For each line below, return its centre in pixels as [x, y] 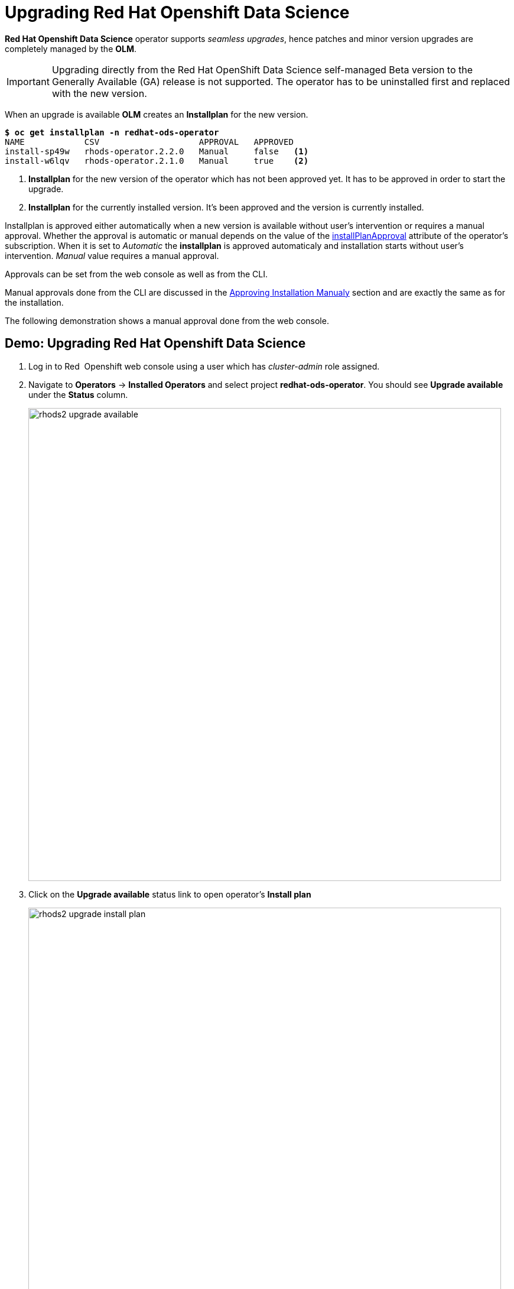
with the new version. [99, 93]
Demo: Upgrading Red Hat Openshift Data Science [155, 344]
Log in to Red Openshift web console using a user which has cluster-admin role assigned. [204, 366]
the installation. [34, 302]
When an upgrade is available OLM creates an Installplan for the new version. [157, 114]
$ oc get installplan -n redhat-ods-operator [112, 132]
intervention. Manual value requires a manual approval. [112, 255]
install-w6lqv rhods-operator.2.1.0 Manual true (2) [157, 161]
